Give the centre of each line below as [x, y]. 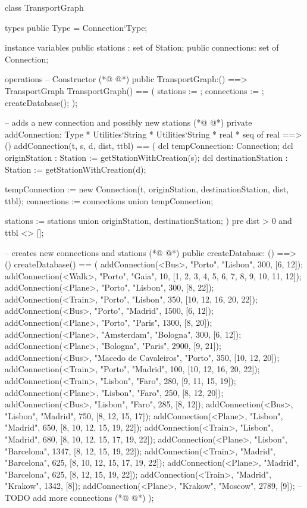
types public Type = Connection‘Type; [76, 27]
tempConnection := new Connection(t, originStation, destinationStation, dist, [147, 189]
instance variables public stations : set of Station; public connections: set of [142, 47]
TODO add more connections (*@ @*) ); [79, 497]
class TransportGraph [44, 7]
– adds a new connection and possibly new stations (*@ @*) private [129, 122]
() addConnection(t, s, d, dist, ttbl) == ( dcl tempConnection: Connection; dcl [149, 146]
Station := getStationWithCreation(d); [76, 169]
